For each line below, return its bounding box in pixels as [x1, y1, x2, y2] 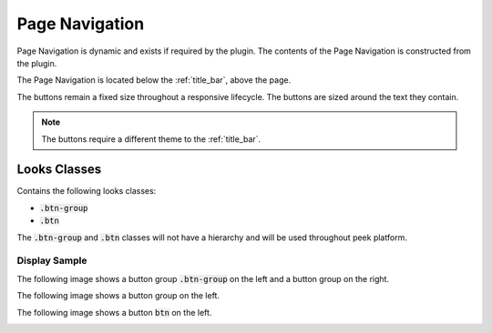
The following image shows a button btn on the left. [16, 307, 212, 318]
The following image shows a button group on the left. [16, 290, 220, 301]
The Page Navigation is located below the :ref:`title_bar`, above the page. [16, 75, 292, 86]
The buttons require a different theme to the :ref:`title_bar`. [41, 133, 261, 145]
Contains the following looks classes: [16, 186, 157, 197]
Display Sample [16, 255, 87, 267]
